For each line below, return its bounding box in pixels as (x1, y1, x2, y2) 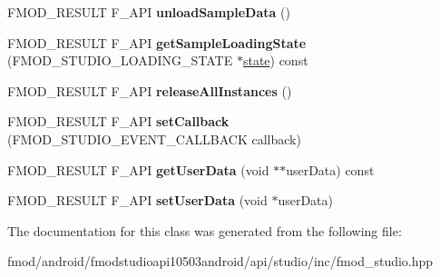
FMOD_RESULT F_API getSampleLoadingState (7, 33, 307, 52)
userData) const (286, 160, 375, 179)
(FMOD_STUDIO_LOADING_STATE (7, 51, 233, 70)
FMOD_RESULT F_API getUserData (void (7, 160, 269, 179)
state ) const (242, 51, 308, 70)
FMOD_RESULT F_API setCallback (7, 112, 230, 131)
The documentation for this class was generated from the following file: (7, 221, 402, 240)
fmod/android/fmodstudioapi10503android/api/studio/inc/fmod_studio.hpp (7, 252, 434, 271)
